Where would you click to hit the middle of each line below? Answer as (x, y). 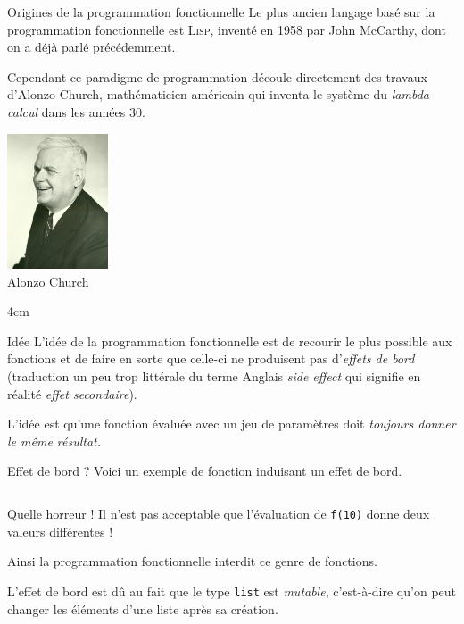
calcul (23, 111)
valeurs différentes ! (60, 531)
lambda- (412, 94)
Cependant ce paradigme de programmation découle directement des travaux (217, 76)
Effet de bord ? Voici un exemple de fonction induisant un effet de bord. (205, 471)
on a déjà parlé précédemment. (91, 47)
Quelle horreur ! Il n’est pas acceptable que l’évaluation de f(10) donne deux (219, 513)
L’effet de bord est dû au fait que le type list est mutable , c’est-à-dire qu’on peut (232, 591)
